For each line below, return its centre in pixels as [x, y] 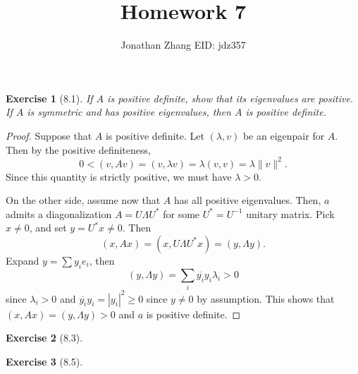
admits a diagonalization [59, 213]
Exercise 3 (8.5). [44, 361]
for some [181, 213]
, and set [48, 228]
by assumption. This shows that [266, 298]
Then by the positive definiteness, [78, 149]
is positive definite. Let [155, 135]
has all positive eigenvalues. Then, [248, 200]
